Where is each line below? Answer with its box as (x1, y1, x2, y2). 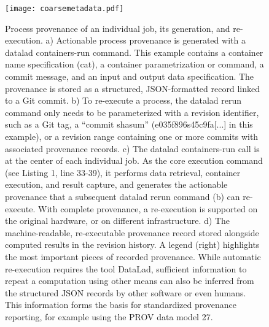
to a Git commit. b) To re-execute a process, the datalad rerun (5, 94, 241, 107)
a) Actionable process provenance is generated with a (45, 34, 246, 47)
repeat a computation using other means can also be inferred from (5, 274, 254, 287)
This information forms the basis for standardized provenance (5, 298, 237, 311)
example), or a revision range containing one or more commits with (5, 130, 259, 142)
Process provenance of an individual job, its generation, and (5, 21, 230, 34)
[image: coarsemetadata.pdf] (5, 4, 124, 13)
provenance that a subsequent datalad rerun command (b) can (5, 190, 240, 202)
